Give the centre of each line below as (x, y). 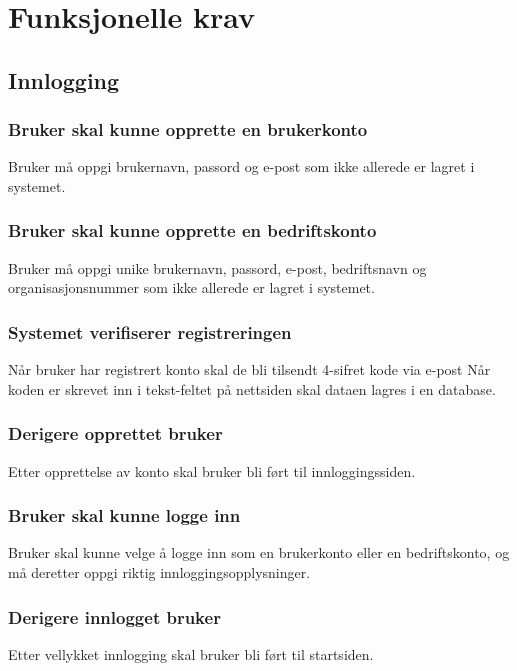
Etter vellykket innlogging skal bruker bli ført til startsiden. (191, 653)
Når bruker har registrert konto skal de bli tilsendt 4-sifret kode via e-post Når (249, 369)
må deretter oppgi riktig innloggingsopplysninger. (159, 572)
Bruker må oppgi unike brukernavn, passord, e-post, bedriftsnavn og (217, 267)
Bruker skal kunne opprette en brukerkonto (188, 129)
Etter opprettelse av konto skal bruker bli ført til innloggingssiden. (212, 470)
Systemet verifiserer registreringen (150, 331)
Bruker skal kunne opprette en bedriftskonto (192, 230)
